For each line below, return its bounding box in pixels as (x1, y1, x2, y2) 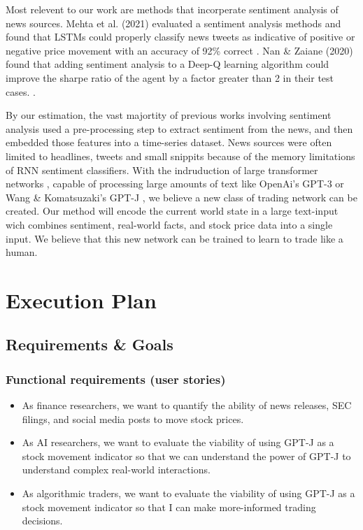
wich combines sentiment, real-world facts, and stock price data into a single (6, 217, 333, 231)
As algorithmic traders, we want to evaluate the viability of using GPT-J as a (22, 486, 355, 501)
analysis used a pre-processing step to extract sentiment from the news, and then (6, 121, 353, 136)
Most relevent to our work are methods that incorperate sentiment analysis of (6, 2, 339, 16)
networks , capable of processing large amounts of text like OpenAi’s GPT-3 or (6, 176, 344, 191)
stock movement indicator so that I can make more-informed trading (22, 499, 316, 514)
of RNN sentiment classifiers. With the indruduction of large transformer (6, 162, 318, 177)
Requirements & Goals (6, 334, 173, 355)
